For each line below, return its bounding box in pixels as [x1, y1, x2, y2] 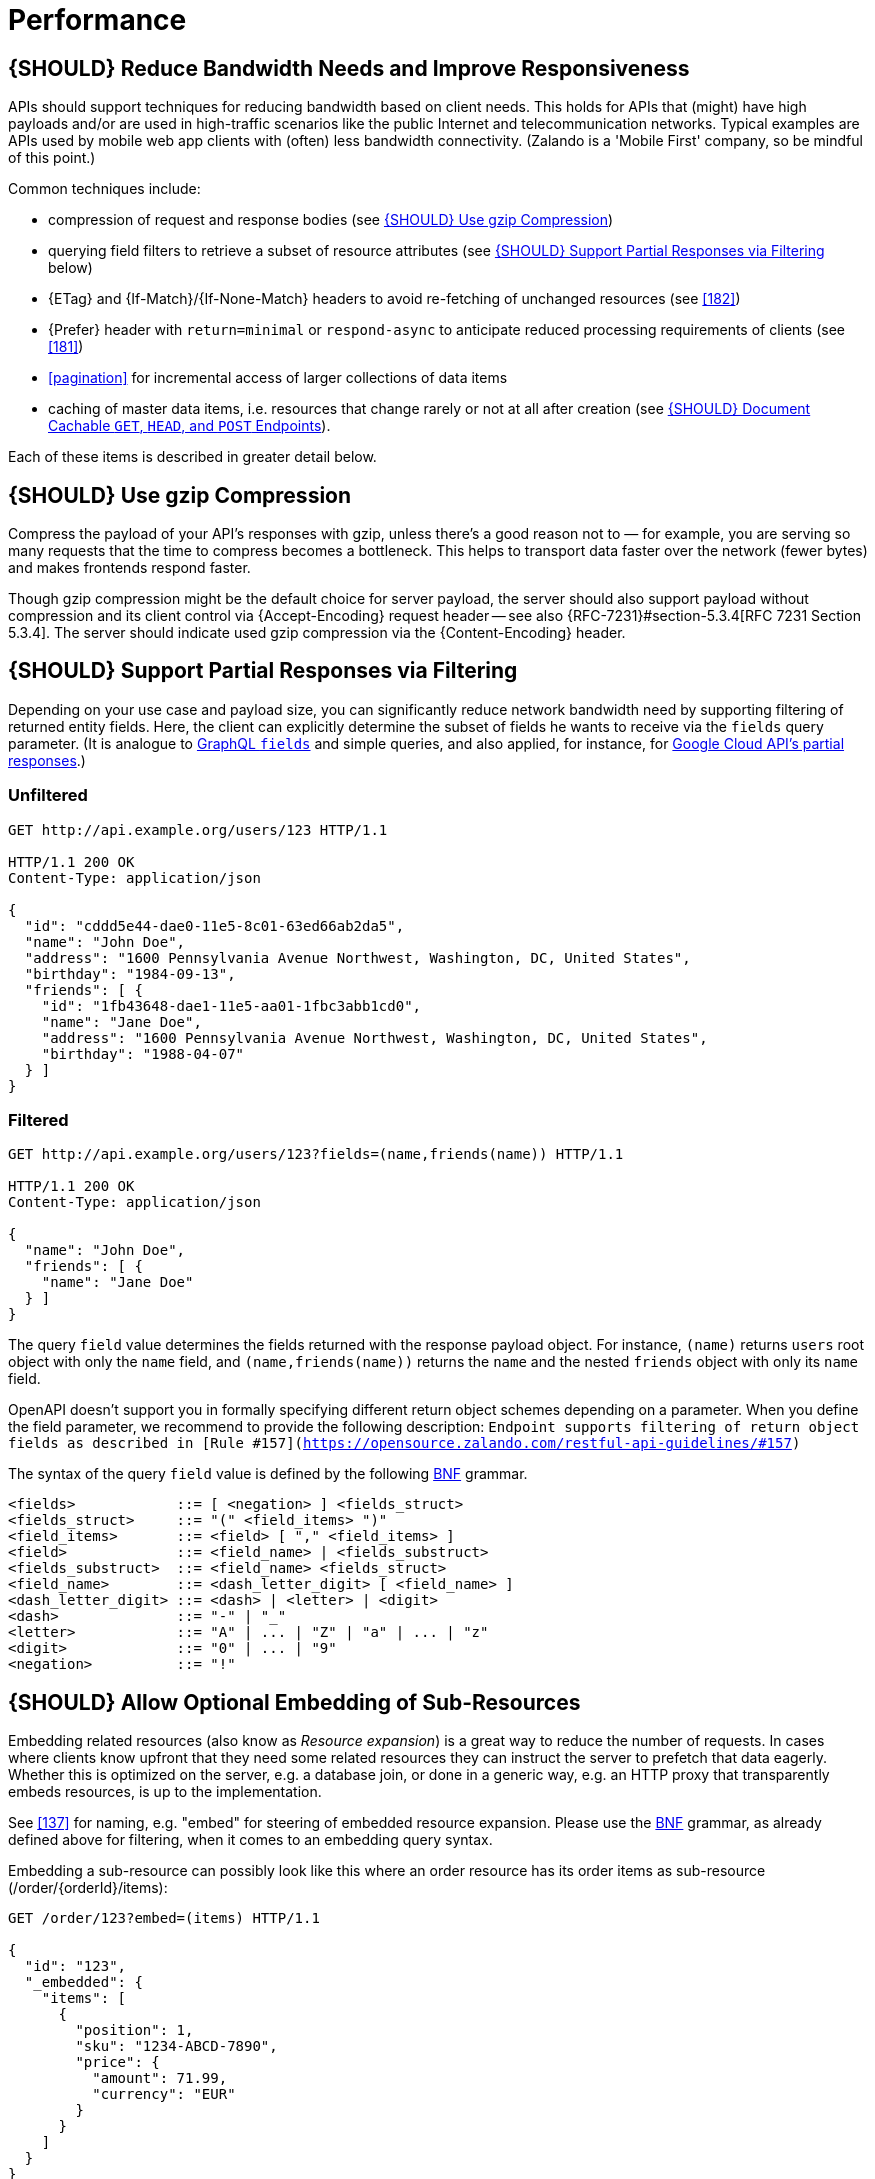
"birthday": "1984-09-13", [24, 965, 236, 982]
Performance [8, 3, 187, 37]
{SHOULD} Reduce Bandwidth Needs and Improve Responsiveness [8, 55, 690, 81]
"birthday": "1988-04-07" [41, 1045, 245, 1062]
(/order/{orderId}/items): [8, 1879, 168, 1897]
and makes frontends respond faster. [8, 559, 251, 577]
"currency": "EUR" [92, 2086, 236, 2103]
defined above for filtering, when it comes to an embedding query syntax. [8, 1831, 493, 1849]
